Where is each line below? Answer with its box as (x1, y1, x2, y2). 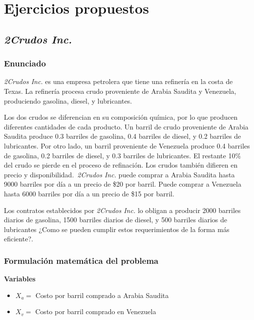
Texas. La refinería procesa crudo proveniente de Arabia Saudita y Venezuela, (4, 85, 236, 96)
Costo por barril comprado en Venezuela (35, 306, 156, 317)
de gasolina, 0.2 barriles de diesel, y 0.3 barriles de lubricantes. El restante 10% (4, 150, 241, 160)
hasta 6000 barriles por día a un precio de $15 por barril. (4, 188, 174, 198)
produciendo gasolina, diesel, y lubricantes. (4, 95, 132, 106)
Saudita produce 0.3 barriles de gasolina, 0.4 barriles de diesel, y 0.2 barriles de (4, 131, 241, 141)
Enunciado (4, 57, 46, 69)
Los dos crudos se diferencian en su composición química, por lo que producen (4, 112, 238, 122)
